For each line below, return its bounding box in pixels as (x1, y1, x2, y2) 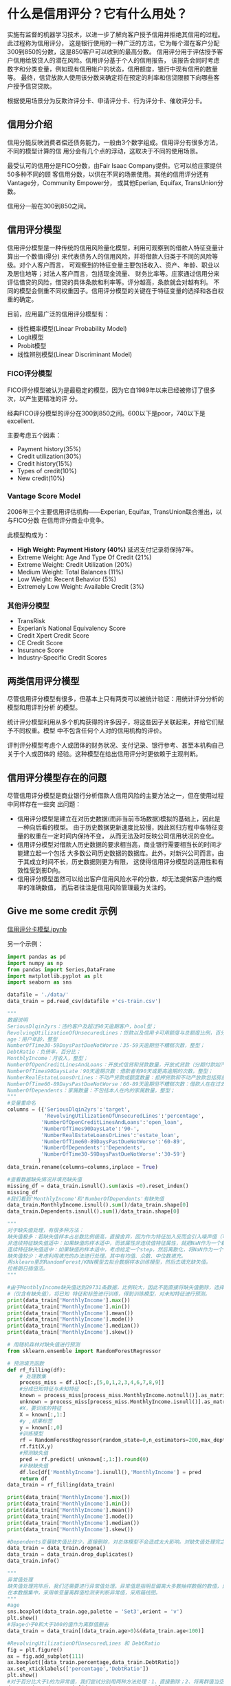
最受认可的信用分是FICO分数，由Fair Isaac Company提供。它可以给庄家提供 (7, 161, 222, 169)
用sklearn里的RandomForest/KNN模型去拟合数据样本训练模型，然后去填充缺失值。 (7, 1259, 211, 1266)
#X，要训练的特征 (19, 1405, 62, 1412)
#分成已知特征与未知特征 (19, 1385, 79, 1393)
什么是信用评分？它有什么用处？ (7, 6, 188, 22)
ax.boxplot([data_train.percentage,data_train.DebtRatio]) (7, 1659, 180, 1666)
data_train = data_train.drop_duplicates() (7, 1551, 134, 1558)
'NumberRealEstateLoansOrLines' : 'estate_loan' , (41, 1132, 180, 1138)
